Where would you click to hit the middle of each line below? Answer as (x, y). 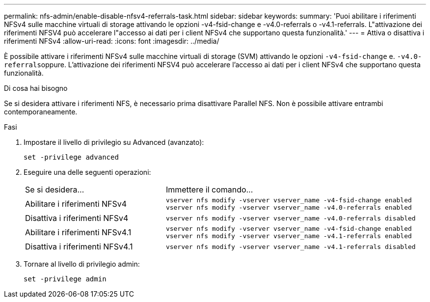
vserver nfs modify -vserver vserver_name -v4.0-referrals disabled (291, 218)
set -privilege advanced (71, 157)
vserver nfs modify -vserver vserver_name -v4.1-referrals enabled (289, 236)
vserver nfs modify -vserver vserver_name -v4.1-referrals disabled (291, 247)
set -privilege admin (65, 279)
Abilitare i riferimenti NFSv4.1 (78, 232)
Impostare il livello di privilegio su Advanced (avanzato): (114, 142)
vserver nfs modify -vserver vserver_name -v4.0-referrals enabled (289, 207)
